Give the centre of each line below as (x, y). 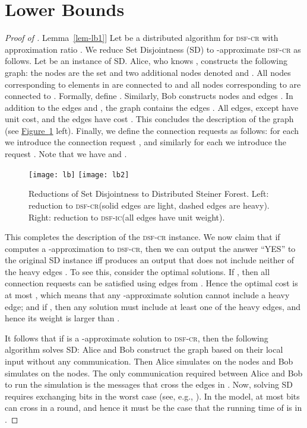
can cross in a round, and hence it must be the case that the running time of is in (153, 408)
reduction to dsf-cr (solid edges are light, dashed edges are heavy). (149, 205)
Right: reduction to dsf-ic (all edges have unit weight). (127, 217)
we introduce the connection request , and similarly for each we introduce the (145, 142)
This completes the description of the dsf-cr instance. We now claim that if (143, 237)
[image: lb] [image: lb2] (79, 175)
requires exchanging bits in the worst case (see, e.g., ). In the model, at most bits (152, 396)
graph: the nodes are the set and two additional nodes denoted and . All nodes (148, 72)
